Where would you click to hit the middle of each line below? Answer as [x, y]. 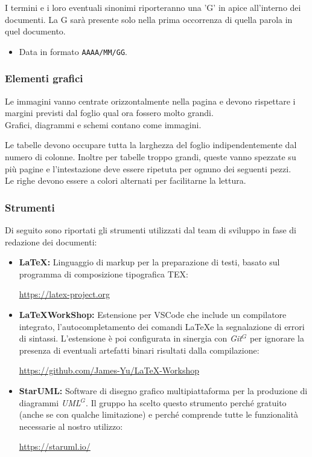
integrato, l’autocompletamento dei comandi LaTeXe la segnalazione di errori [162, 326]
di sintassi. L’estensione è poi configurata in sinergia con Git [130, 338]
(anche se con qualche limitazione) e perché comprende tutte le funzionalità [158, 414]
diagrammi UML [50, 402]
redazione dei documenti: [51, 241]
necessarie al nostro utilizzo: [71, 426]
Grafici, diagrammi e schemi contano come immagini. [103, 124]
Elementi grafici [44, 78]
